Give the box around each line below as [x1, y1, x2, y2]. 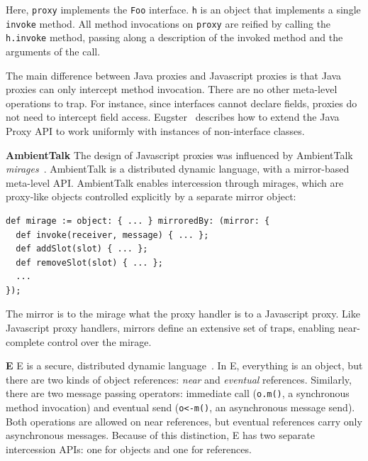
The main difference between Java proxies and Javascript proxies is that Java [6, 67, 342, 82]
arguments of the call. [6, 43, 101, 58]
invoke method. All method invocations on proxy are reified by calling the [6, 16, 331, 31]
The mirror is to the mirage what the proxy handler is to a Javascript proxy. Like [6, 306, 360, 321]
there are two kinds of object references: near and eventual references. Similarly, [6, 371, 352, 386]
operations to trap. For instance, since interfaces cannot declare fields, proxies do [6, 95, 357, 110]
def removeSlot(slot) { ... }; [16, 257, 163, 268]
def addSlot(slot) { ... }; [16, 244, 148, 254]
